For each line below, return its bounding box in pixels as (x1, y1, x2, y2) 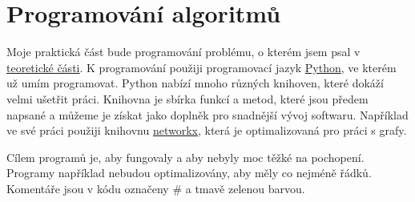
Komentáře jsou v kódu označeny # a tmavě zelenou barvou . (6, 180, 305, 196)
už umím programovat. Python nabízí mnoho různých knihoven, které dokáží (6, 75, 384, 91)
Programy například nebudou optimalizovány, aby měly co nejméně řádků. (6, 164, 372, 181)
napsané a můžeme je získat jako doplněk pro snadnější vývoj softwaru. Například (6, 106, 409, 123)
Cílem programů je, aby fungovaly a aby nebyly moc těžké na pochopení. (6, 148, 365, 165)
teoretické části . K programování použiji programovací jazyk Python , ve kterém (6, 59, 397, 75)
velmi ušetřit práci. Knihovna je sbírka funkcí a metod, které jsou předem (6, 90, 369, 107)
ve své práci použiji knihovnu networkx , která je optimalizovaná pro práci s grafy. (6, 122, 407, 139)
